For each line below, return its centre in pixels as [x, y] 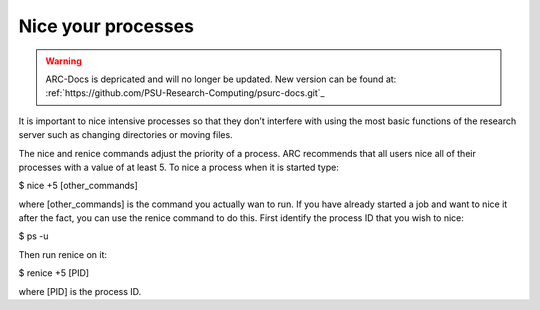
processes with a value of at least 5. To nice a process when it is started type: [178, 167]
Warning [63, 61]
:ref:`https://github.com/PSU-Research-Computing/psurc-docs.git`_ [185, 93]
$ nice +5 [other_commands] [78, 186]
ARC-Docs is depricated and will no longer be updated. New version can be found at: [221, 79]
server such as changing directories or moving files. [126, 135]
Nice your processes [106, 26]
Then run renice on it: [63, 254]
